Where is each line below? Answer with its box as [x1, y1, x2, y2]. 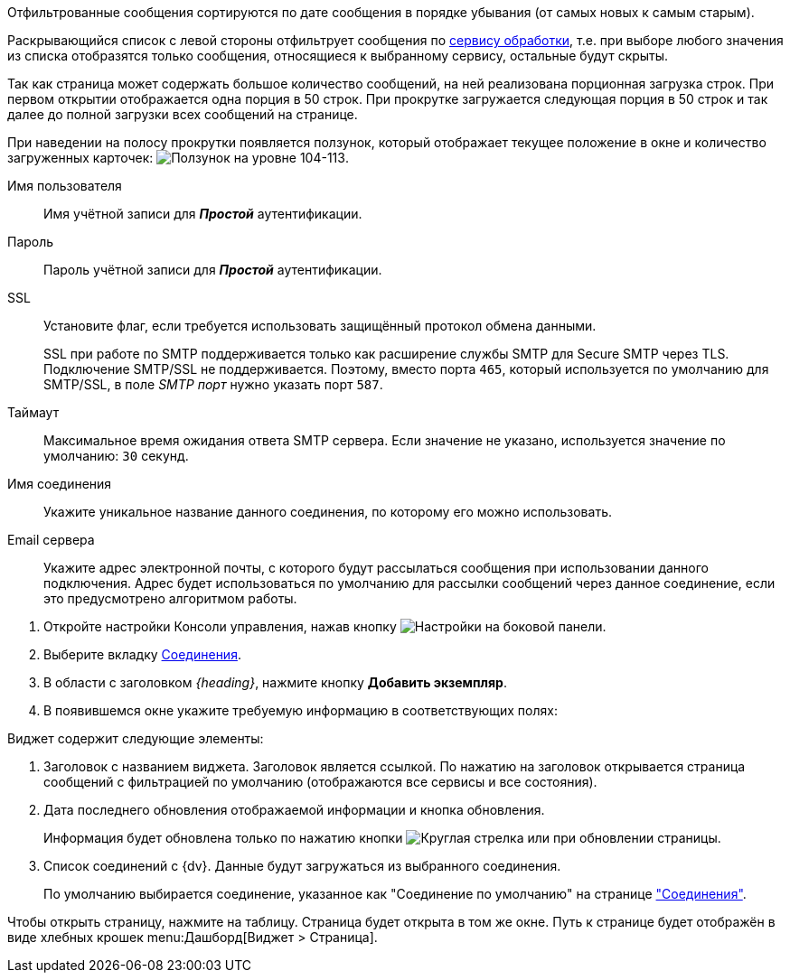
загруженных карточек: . [7, 150, 350, 165]
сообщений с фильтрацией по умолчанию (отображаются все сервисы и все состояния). [43, 774, 597, 789]
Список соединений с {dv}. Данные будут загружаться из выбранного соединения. [43, 858, 561, 873]
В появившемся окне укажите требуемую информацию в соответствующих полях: [43, 703, 558, 718]
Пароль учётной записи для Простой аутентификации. [43, 262, 382, 277]
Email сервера [7, 532, 95, 547]
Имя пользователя [7, 178, 122, 193]
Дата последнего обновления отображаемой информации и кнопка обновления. [43, 802, 545, 817]
